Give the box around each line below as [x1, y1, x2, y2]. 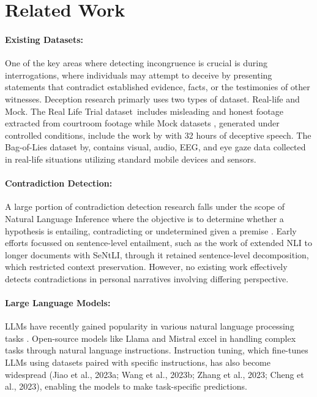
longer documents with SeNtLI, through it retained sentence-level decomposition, [5, 248, 309, 261]
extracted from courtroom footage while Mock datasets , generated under [5, 117, 280, 129]
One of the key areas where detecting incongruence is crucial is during [5, 56, 267, 69]
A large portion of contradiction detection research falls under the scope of [5, 200, 285, 213]
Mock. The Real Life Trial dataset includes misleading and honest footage [5, 104, 283, 117]
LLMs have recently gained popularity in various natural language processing [5, 320, 294, 333]
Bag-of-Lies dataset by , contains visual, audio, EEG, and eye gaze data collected [5, 141, 306, 153]
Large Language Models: [5, 296, 111, 309]
